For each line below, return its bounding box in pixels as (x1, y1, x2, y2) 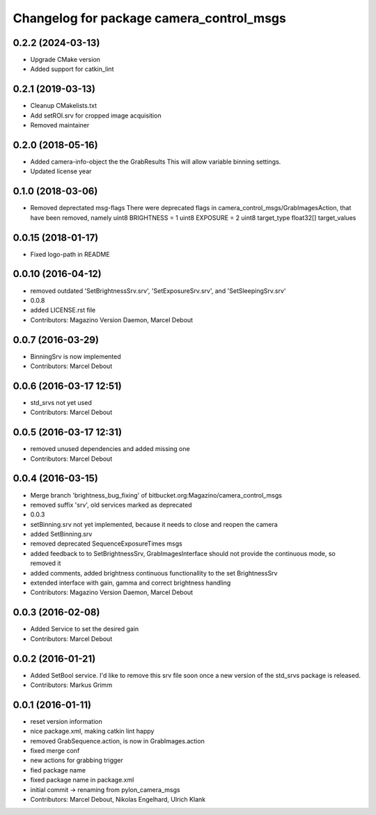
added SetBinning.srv (30, 530, 93, 539)
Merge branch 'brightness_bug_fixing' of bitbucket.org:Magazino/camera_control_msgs (30, 491, 282, 499)
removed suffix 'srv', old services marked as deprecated (30, 500, 192, 509)
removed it (30, 559, 61, 567)
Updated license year (30, 167, 92, 175)
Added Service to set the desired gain (30, 625, 139, 633)
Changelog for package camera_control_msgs (13, 10, 287, 26)
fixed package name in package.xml (30, 776, 134, 784)
